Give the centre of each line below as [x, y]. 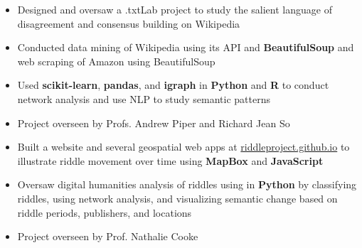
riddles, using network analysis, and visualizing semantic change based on [177, 198]
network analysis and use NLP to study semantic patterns [144, 98]
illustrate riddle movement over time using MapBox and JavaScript [170, 160]
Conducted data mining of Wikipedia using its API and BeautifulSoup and [186, 47]
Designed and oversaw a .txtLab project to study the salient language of [175, 9]
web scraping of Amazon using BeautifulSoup [116, 61]
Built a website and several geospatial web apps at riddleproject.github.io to [183, 147]
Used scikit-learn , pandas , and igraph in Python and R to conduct [173, 85]
